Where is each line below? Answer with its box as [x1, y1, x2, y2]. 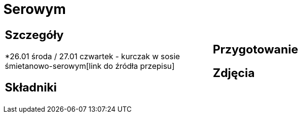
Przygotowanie [213, 42, 298, 56]
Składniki [5, 80, 57, 94]
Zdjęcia [213, 65, 255, 80]
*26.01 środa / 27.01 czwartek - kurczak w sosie [5, 51, 180, 61]
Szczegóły [5, 27, 64, 42]
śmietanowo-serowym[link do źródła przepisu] [5, 61, 175, 71]
